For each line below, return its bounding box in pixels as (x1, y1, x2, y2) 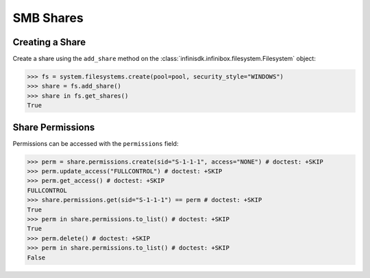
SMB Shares (12, 10, 84, 25)
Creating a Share (12, 36, 86, 48)
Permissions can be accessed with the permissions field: (12, 139, 179, 147)
